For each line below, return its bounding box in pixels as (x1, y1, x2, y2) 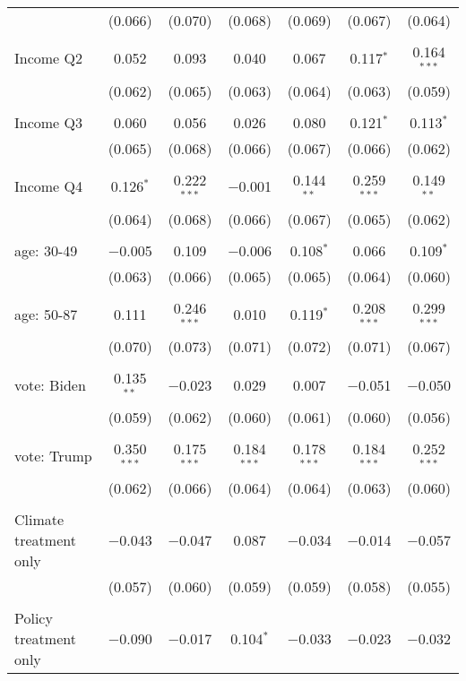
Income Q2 (14, 47, 82, 69)
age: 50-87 (14, 303, 78, 324)
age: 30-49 (14, 239, 78, 261)
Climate (14, 508, 65, 530)
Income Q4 (14, 176, 82, 197)
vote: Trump (14, 444, 92, 466)
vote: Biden (14, 374, 86, 395)
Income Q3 (14, 111, 82, 133)
